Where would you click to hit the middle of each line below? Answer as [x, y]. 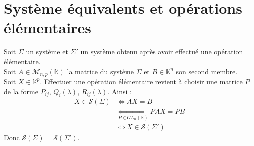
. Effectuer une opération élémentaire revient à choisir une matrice [141, 81]
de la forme [21, 91]
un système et [47, 52]
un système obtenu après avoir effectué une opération [162, 52]
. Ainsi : [119, 91]
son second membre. [207, 71]
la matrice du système [100, 71]
